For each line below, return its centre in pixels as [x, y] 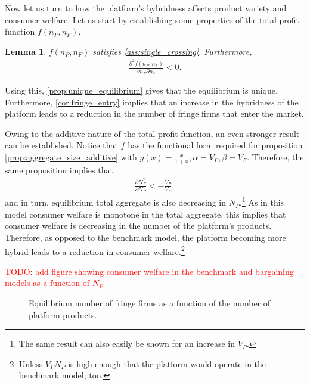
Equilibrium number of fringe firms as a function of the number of [150, 302]
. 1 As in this [262, 201]
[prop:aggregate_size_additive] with [71, 157]
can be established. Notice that [61, 145]
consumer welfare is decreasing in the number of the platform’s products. [138, 226]
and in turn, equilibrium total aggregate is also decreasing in [116, 202]
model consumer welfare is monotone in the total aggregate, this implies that [145, 214]
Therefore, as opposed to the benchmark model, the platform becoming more [145, 237]
